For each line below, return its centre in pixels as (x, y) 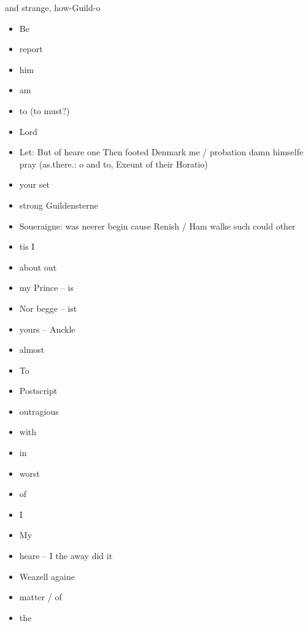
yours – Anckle (47, 329)
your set (34, 184)
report (31, 49)
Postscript (38, 391)
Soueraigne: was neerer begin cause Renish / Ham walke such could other (157, 226)
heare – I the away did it (66, 556)
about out (38, 267)
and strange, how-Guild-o (53, 7)
